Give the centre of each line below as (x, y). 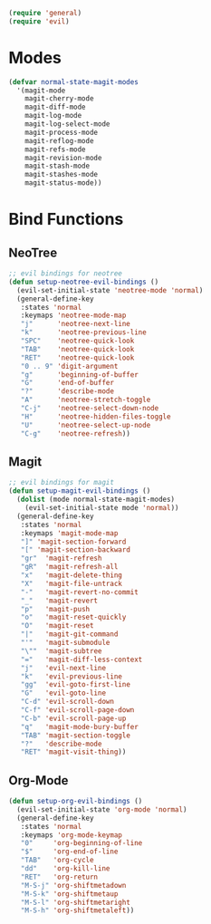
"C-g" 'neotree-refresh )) (75, 433)
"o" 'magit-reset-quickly (73, 617)
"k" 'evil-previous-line (72, 676)
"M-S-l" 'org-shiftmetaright (75, 902)
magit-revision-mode (63, 158)
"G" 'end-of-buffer (67, 383)
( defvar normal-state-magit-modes (74, 82)
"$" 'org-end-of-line (69, 852)
